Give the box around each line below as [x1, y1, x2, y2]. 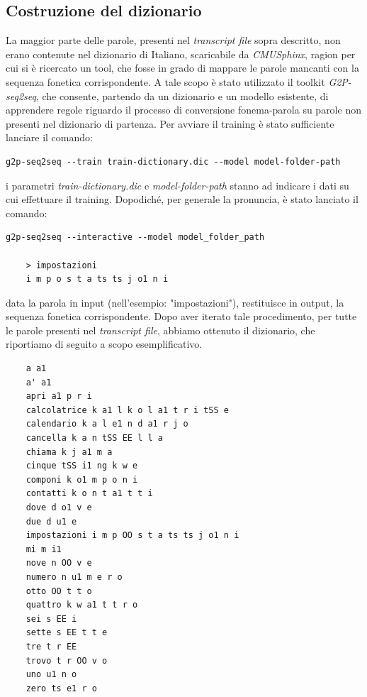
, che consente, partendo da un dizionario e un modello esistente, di [35, 88, 329, 103]
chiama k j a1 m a [26, 446, 113, 457]
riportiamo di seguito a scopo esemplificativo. [6, 336, 203, 351]
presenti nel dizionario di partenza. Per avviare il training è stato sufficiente [6, 116, 334, 131]
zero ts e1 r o [26, 683, 97, 693]
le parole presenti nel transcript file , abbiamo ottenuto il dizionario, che [6, 322, 315, 337]
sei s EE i [26, 613, 77, 624]
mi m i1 [26, 544, 62, 554]
